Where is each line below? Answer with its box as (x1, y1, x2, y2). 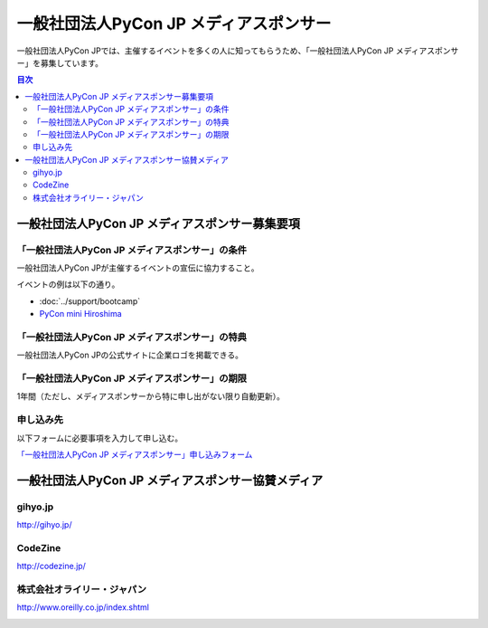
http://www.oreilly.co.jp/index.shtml (16, 602, 149, 613)
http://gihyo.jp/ (16, 519, 72, 530)
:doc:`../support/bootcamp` (39, 295, 141, 307)
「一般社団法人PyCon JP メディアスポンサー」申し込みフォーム (16, 449, 253, 460)
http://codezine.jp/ (16, 561, 86, 572)
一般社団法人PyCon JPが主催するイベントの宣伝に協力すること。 (16, 262, 259, 273)
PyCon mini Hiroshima (39, 309, 122, 319)
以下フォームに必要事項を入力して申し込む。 (16, 433, 183, 443)
